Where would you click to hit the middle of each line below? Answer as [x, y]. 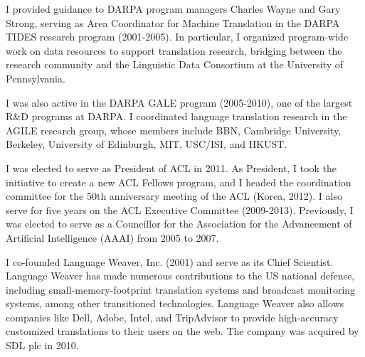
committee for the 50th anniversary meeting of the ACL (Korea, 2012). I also [174, 196]
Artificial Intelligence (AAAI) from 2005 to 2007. [112, 237]
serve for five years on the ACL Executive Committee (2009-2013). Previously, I [180, 209]
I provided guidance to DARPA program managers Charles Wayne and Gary [173, 9]
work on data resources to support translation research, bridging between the [174, 50]
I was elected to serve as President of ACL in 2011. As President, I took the [171, 167]
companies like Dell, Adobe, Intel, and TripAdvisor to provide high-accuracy [172, 317]
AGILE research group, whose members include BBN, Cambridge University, [174, 130]
